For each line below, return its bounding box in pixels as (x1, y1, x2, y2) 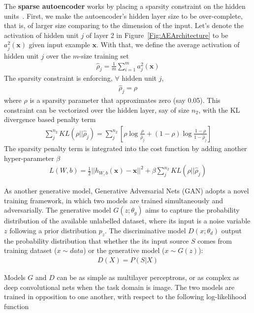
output (221, 225, 242, 235)
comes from (197, 235, 232, 246)
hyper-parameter (4, 153, 54, 163)
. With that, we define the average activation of (96, 39, 240, 50)
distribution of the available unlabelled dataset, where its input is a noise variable (4, 216, 251, 226)
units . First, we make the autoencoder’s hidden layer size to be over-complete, (4, 10, 243, 21)
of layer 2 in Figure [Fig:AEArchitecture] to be (86, 30, 228, 40)
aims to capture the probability (145, 205, 240, 215)
